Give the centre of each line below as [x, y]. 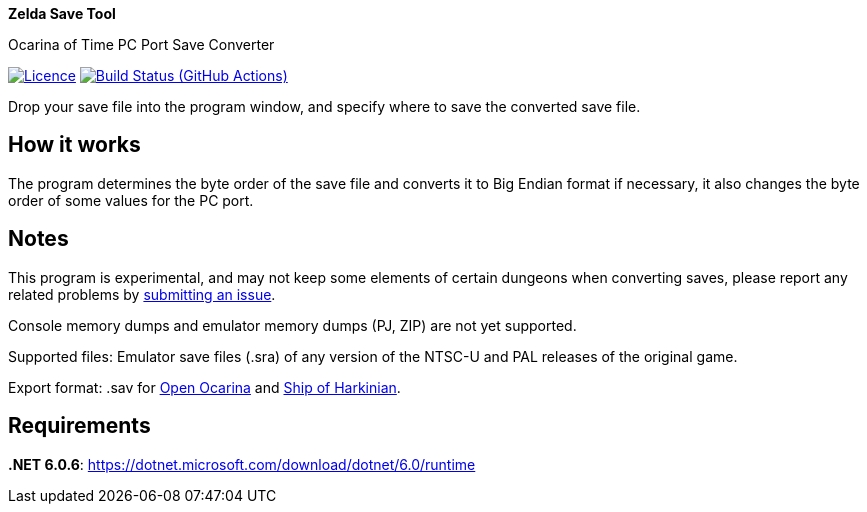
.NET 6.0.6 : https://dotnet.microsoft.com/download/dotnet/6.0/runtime [242, 464]
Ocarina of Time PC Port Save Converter [141, 44]
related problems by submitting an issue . [142, 294]
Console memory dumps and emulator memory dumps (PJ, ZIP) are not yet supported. [292, 325]
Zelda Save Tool [62, 13]
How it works [74, 145]
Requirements [79, 426]
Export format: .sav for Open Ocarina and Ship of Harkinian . [204, 387]
